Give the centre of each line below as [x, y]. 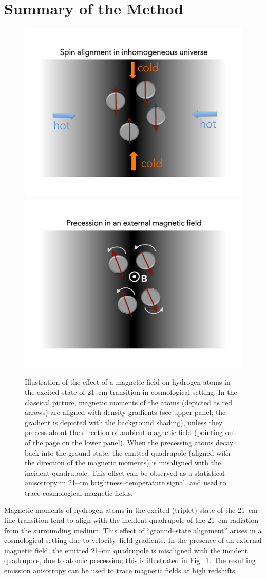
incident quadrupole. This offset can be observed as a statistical [125, 472]
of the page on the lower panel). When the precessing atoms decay [129, 442]
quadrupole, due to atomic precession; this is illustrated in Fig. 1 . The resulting [130, 560]
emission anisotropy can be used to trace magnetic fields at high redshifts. [121, 571]
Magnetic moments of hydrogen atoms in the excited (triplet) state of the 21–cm [131, 510]
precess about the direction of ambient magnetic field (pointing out [130, 432]
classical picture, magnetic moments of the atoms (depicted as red [129, 402]
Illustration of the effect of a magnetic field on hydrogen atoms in [128, 382]
